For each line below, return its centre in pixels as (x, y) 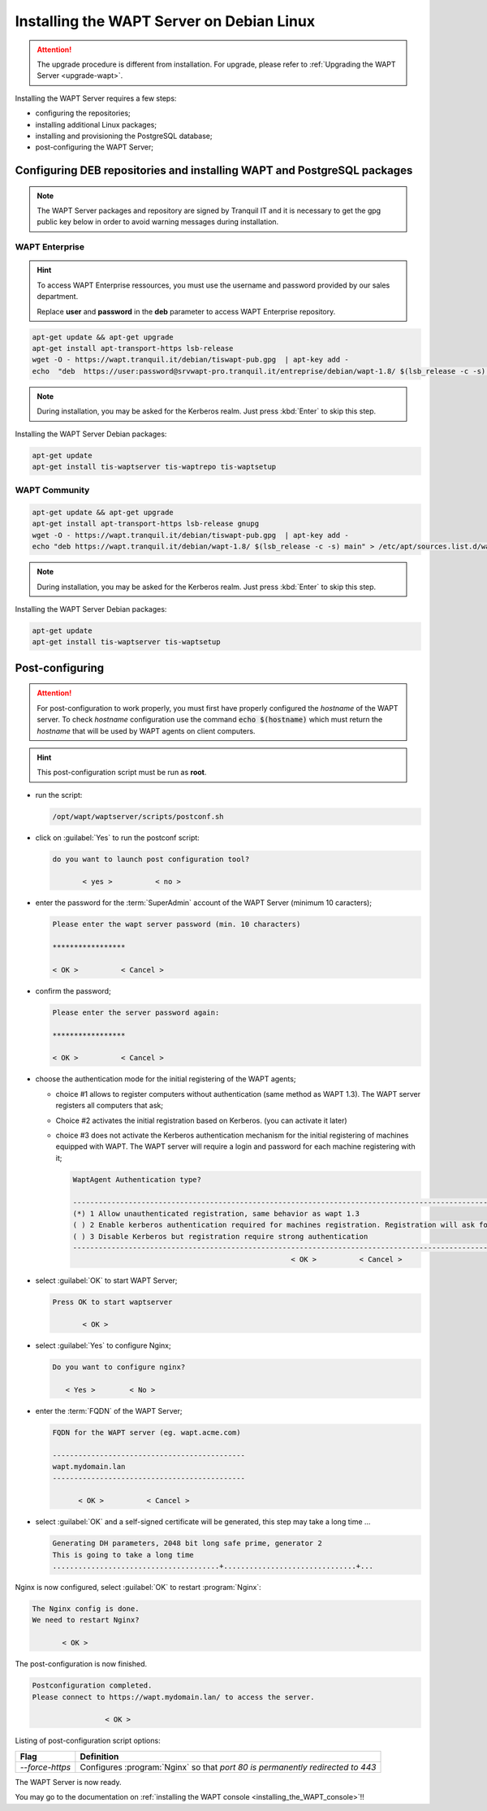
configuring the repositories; (83, 113)
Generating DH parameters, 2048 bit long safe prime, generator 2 (187, 1543)
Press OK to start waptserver (112, 1302)
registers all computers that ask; (110, 1106)
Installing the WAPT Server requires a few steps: (96, 98)
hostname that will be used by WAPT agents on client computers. (146, 730)
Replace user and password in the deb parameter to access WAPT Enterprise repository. (186, 311)
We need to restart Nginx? (86, 1620)
